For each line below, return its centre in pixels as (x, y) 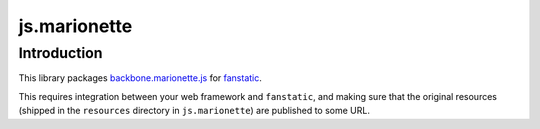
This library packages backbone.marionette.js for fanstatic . (140, 78)
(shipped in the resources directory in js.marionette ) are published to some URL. (194, 111)
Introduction (60, 53)
